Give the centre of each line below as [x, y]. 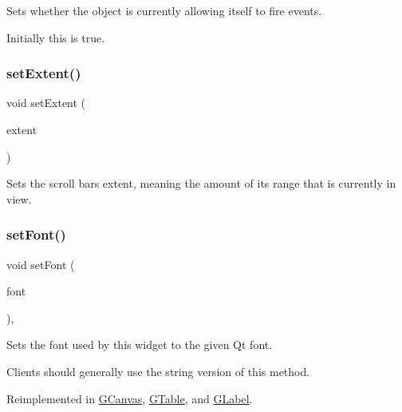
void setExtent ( [46, 103]
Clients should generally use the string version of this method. [158, 371]
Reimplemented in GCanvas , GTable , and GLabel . [130, 398]
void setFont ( [41, 264]
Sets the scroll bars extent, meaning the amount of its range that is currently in [201, 183]
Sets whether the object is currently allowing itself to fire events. [164, 10]
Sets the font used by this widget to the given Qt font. [140, 345]
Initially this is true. [56, 37]
